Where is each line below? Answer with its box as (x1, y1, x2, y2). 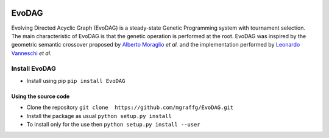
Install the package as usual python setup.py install (26, 112, 172, 119)
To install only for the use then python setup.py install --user (26, 121, 200, 128)
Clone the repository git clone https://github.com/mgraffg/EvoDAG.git (26, 103, 234, 111)
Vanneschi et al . (11, 49, 52, 57)
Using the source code (11, 93, 70, 100)
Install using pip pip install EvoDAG (26, 77, 126, 84)
